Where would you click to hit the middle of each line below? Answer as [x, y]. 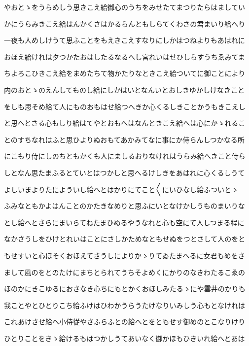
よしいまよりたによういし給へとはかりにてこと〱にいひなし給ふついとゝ [121, 189]
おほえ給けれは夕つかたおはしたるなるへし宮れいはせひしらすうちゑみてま [125, 56]
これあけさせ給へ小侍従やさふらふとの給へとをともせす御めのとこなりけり [125, 322]
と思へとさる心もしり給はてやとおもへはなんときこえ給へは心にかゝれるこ [125, 123]
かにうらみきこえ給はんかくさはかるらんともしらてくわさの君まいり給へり [125, 23]
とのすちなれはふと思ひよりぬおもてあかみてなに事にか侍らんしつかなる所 [124, 139]
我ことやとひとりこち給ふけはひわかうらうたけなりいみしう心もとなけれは [124, 305]
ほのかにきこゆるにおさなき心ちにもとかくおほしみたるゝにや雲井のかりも [125, 289]
